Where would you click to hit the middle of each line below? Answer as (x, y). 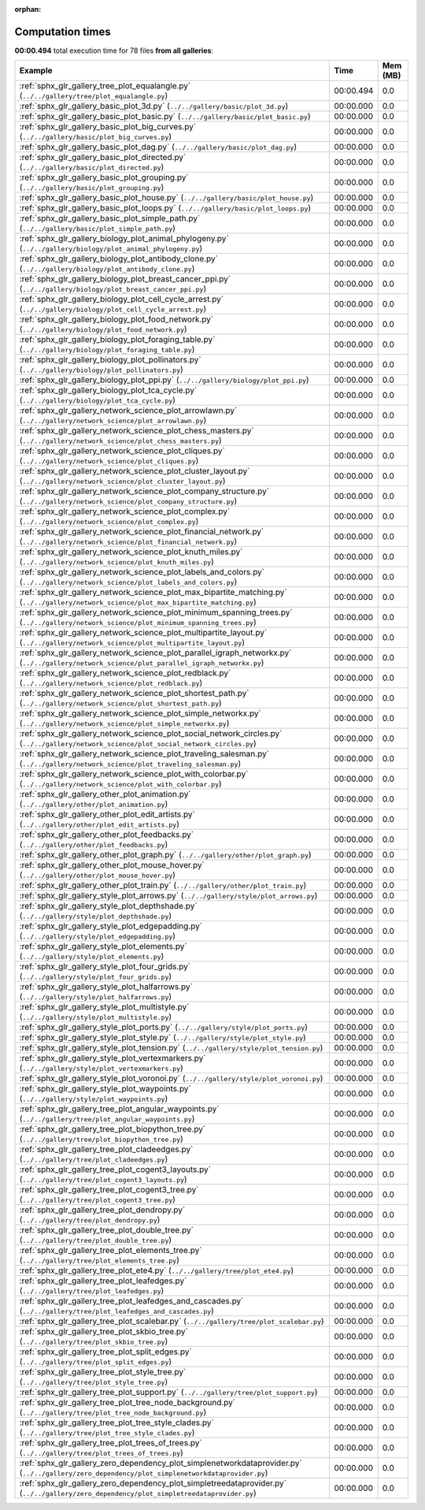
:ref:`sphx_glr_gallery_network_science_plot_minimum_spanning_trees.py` (156, 612)
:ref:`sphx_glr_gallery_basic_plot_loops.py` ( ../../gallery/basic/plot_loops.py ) (165, 208)
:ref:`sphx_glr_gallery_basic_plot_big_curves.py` (108, 127)
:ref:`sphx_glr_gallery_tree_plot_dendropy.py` (102, 1210)
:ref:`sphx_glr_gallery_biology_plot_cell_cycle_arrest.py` (122, 299)
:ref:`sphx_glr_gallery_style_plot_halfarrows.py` (106, 987)
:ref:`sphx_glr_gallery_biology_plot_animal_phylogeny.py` (124, 239)
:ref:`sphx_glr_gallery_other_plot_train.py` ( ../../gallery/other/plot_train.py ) (163, 885)
